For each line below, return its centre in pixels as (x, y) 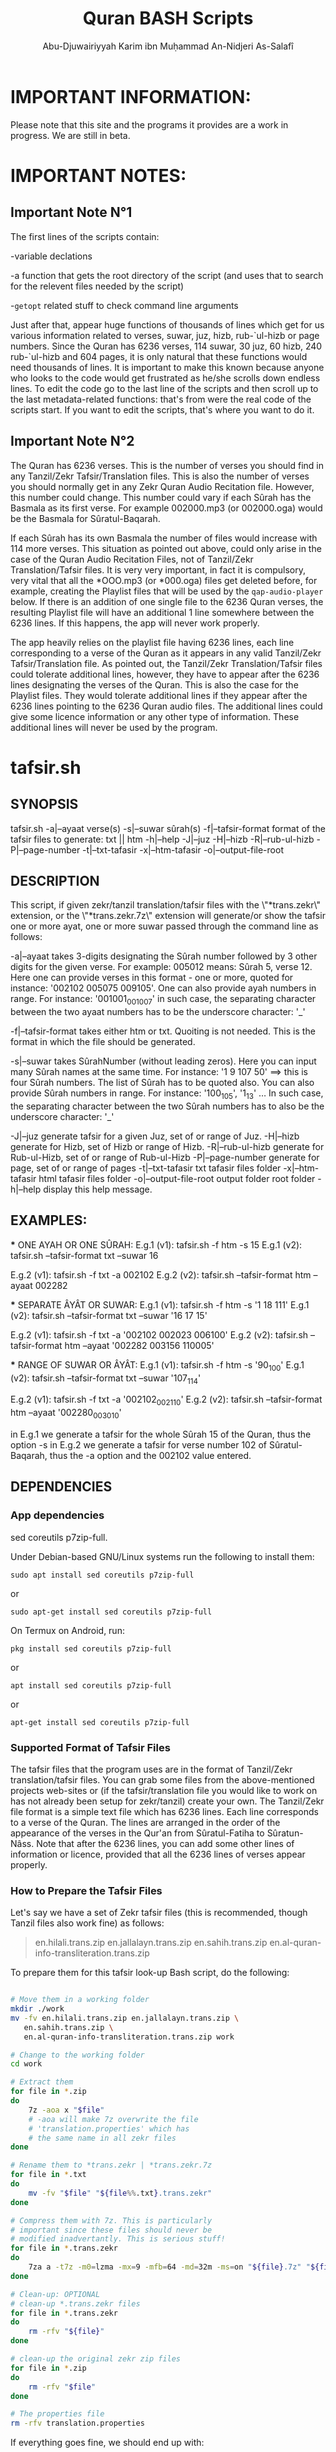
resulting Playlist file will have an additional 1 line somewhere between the (162, 612)
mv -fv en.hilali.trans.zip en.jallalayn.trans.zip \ (125, 2018)
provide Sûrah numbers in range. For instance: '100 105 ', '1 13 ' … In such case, (167, 1094)
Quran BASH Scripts (168, 18)
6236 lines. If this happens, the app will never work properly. (135, 623)
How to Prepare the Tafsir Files (86, 1890)
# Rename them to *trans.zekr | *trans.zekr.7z (111, 2165)
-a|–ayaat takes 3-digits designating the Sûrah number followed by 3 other (164, 956)
